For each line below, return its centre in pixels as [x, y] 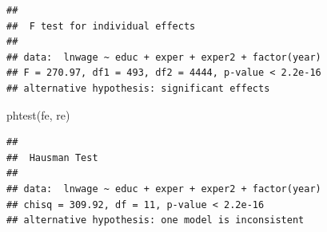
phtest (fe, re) [38, 114]
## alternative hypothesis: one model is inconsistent [156, 220]
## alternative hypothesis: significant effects [138, 88]
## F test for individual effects [101, 26]
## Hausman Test [52, 157]
